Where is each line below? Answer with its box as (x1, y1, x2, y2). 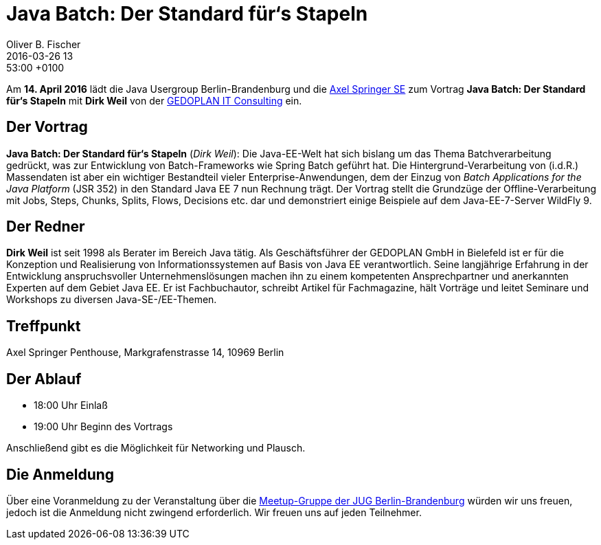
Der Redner (6, 218, 85, 236)
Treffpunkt (6, 317, 81, 335)
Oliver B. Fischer (6, 38, 81, 50)
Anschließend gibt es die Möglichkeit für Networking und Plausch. (6, 442, 306, 454)
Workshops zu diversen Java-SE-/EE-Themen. (6, 293, 217, 306)
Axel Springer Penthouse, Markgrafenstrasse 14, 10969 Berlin (6, 346, 284, 359)
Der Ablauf (6, 370, 82, 388)
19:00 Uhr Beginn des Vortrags (34, 421, 173, 433)
